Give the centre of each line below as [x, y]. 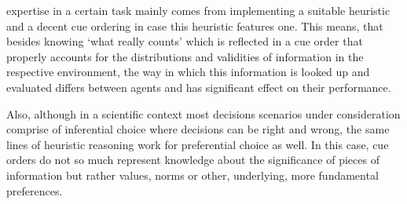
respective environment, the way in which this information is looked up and [188, 72]
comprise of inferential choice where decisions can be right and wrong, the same [198, 129]
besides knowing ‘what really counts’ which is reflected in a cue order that [185, 41]
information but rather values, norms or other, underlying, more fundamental [192, 175]
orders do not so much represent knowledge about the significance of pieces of [193, 160]
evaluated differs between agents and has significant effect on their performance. [199, 87]
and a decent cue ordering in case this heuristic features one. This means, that [195, 25]
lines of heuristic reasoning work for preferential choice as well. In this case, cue [198, 144]
